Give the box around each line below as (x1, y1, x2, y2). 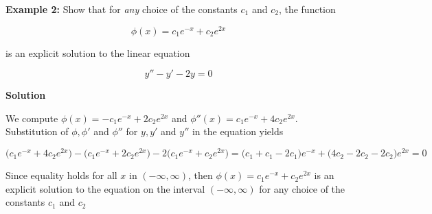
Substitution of (5, 124, 69, 139)
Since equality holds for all (5, 168, 117, 182)
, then (187, 168, 213, 182)
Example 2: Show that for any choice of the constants (5, 2, 238, 16)
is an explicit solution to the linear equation (5, 45, 190, 60)
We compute (5, 110, 58, 125)
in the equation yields (192, 124, 284, 139)
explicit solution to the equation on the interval (5, 181, 205, 195)
